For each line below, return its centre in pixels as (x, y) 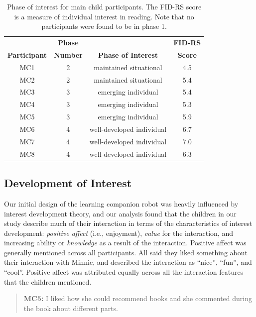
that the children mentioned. (48, 281)
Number (68, 54)
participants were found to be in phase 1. (104, 26)
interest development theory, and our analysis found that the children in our (120, 213)
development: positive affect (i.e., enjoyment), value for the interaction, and (119, 233)
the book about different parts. (71, 308)
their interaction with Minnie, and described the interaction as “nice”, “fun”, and (128, 262)
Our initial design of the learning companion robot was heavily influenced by (121, 203)
